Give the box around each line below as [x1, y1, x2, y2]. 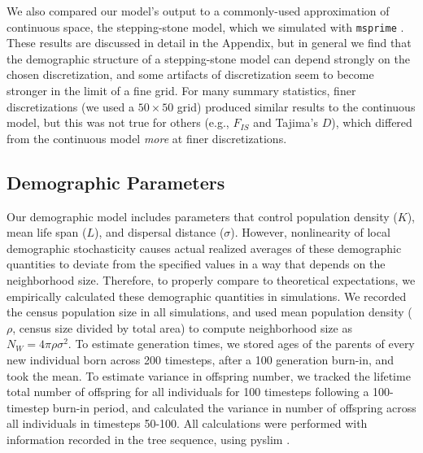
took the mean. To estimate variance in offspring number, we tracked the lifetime [7, 367, 411, 384]
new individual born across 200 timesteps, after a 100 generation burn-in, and [7, 351, 395, 368]
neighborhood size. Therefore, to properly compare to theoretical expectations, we [7, 271, 416, 288]
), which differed [331, 114, 412, 131]
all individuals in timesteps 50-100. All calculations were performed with [7, 415, 368, 432]
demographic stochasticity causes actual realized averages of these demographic [7, 239, 402, 256]
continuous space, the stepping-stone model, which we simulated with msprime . [7, 18, 404, 35]
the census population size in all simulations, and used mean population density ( [7, 303, 412, 320]
